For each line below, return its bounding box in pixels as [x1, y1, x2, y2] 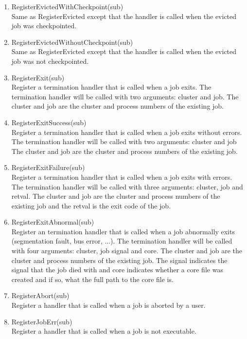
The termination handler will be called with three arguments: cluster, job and [11, 181, 243, 191]
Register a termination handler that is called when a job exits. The [11, 82, 212, 92]
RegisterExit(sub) [11, 72, 65, 82]
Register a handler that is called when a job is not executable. [11, 326, 196, 336]
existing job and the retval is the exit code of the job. [11, 200, 171, 210]
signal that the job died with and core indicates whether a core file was [11, 264, 223, 275]
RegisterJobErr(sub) [11, 316, 72, 326]
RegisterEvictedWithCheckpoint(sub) [11, 1, 123, 11]
